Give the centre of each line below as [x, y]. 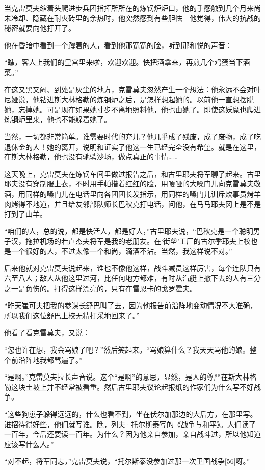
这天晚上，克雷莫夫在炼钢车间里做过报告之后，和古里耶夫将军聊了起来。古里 [132, 173]
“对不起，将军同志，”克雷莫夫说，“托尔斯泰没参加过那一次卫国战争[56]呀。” [127, 461]
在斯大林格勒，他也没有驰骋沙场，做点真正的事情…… [91, 157]
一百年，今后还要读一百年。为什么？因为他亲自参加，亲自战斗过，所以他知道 [132, 434]
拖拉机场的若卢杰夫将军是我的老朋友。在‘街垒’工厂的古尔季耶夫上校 [138, 241]
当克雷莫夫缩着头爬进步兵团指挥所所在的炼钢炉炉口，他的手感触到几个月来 [129, 8]
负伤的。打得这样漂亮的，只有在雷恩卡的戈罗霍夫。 [111, 288]
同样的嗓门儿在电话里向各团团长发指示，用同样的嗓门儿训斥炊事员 [136, 193]
